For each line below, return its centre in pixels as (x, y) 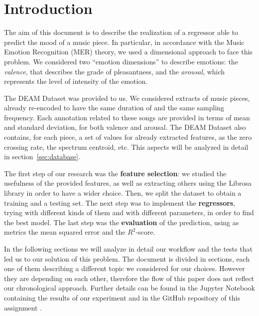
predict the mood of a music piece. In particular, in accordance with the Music (124, 42)
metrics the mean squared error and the (65, 232)
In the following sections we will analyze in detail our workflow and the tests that (128, 249)
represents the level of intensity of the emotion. (76, 81)
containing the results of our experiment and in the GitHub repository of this (122, 297)
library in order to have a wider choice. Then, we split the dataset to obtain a (123, 193)
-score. (145, 232)
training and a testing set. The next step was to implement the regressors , (120, 202)
